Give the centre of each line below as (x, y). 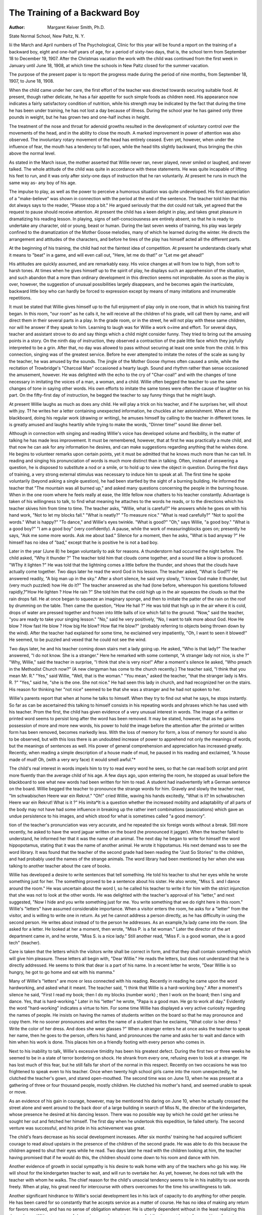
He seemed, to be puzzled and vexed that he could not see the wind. (78, 640)
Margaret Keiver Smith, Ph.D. (76, 27)
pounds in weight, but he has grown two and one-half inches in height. (80, 117)
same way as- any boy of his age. (43, 183)
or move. (18, 1092)
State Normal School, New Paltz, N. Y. (47, 36)
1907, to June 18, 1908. (32, 81)
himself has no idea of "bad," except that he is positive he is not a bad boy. (84, 542)
